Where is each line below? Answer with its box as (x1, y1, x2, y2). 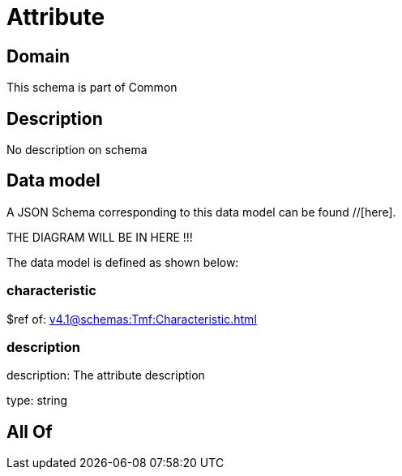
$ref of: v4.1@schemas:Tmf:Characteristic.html (6, 311, 257, 326)
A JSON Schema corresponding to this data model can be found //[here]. (6, 204, 396, 219)
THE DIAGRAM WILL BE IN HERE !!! (6, 229, 193, 244)
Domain (6, 45, 71, 66)
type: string (6, 393, 68, 408)
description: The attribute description (6, 368, 205, 383)
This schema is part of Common (6, 80, 177, 95)
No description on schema (6, 143, 148, 157)
